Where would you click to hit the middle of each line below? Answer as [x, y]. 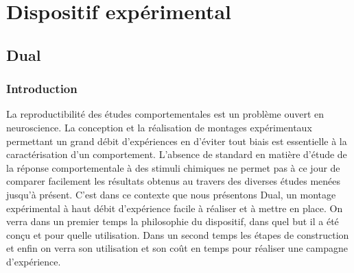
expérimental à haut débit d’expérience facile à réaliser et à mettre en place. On [175, 208]
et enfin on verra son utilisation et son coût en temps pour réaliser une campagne [177, 248]
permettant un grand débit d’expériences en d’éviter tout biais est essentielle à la [177, 141]
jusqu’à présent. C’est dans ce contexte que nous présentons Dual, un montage [171, 194]
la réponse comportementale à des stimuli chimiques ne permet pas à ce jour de [173, 167]
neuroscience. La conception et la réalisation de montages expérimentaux [159, 127]
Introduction [42, 89]
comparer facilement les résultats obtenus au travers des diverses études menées [174, 181]
